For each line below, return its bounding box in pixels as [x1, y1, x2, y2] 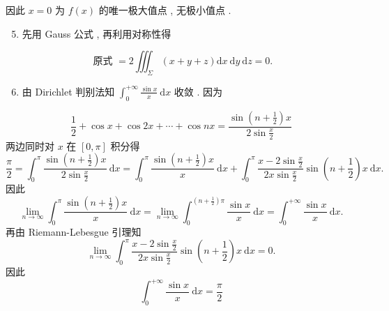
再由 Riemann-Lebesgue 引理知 [6, 225, 142, 239]
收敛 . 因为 [174, 84, 223, 98]
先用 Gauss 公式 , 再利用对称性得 [22, 26, 171, 40]
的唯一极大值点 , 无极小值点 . [98, 3, 231, 17]
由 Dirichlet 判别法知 [22, 84, 115, 98]
